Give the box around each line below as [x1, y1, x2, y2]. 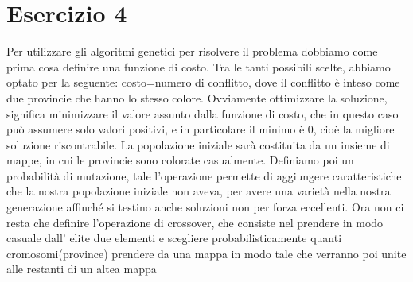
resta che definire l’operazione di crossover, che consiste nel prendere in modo [6, 214, 384, 230]
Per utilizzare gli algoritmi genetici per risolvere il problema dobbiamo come [6, 43, 378, 60]
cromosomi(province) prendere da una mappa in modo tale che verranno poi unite [6, 245, 407, 261]
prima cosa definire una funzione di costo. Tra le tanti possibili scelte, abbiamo [6, 58, 391, 75]
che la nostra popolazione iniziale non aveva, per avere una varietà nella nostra [6, 183, 391, 199]
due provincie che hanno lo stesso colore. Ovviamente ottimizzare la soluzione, [6, 89, 388, 106]
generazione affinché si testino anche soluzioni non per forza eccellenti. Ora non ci [6, 199, 404, 215]
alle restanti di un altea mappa [6, 261, 157, 277]
